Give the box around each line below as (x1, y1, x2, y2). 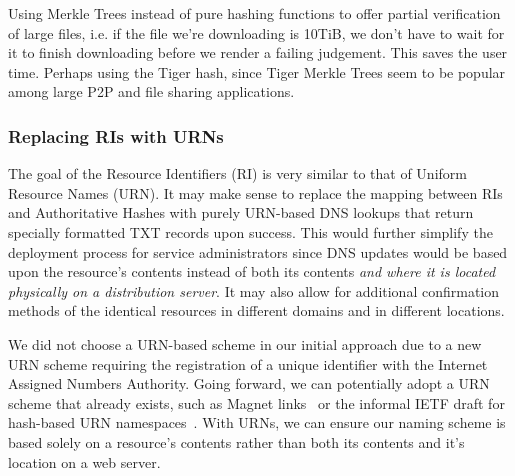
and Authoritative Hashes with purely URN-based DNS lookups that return (8, 202, 474, 223)
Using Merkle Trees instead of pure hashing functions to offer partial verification (8, 3, 501, 23)
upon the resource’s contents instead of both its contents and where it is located (8, 261, 496, 282)
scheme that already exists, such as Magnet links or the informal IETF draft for (8, 392, 505, 413)
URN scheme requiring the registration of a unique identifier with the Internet (8, 353, 488, 374)
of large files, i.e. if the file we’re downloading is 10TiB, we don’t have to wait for (8, 22, 505, 43)
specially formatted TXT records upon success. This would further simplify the (8, 221, 493, 242)
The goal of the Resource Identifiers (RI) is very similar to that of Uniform (8, 163, 467, 184)
